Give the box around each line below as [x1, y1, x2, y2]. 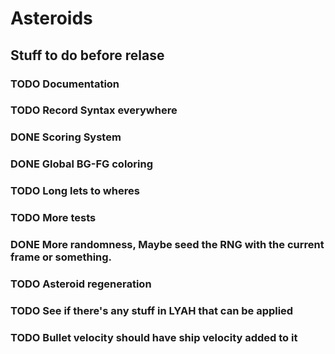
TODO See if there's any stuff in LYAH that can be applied [10, 303, 294, 317]
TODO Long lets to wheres [10, 184, 140, 198]
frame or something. [10, 250, 113, 264]
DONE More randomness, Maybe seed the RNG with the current [10, 238, 325, 252]
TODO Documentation [10, 77, 120, 91]
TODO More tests [10, 211, 97, 225]
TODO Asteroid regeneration [10, 277, 152, 291]
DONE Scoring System [10, 130, 122, 144]
